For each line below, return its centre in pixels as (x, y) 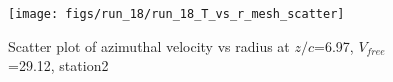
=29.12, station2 (58, 65)
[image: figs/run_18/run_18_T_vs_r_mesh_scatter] (176, 14)
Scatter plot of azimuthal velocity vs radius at (149, 45)
